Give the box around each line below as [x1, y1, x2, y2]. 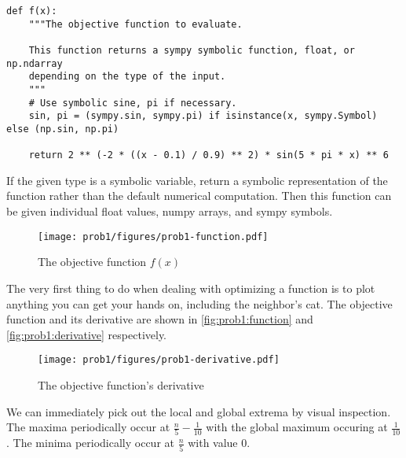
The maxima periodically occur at [6, 419, 170, 435]
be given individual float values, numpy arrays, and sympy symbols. [6, 203, 333, 220]
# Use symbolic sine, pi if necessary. [28, 97, 237, 109]
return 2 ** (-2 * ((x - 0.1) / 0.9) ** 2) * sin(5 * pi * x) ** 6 [28, 150, 389, 161]
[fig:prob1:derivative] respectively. [6, 326, 167, 342]
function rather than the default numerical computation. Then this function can [6, 187, 392, 204]
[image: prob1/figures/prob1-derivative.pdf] [38, 354, 280, 366]
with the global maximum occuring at [206, 419, 388, 435]
